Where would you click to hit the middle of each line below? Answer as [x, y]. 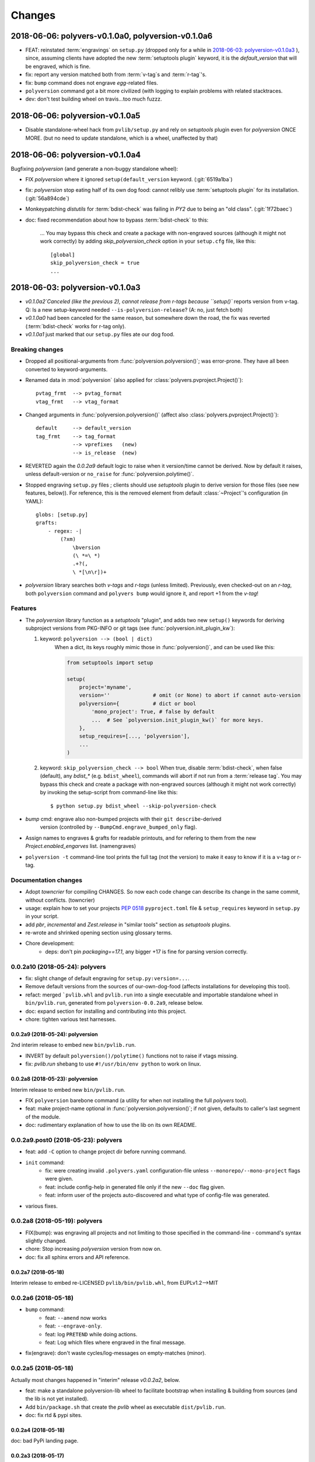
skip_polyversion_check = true [95, 263]
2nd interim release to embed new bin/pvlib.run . [73, 1045]
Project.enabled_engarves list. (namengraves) [81, 846]
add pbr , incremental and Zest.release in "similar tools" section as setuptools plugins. [128, 925]
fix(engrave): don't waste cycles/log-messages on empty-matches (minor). [116, 1353]
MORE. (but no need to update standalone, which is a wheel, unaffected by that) [122, 138]
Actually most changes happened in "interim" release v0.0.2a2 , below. [95, 1380]
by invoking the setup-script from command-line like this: [109, 792]
